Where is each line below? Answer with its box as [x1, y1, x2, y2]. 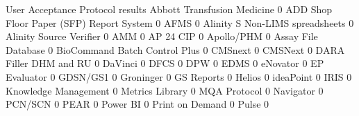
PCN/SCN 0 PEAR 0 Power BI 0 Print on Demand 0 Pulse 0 [6, 97, 269, 111]
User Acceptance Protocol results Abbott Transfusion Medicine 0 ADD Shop [6, 2, 333, 16]
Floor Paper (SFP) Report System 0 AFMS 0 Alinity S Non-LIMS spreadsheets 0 [6, 15, 354, 30]
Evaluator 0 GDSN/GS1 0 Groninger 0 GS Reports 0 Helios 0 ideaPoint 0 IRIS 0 [6, 69, 352, 84]
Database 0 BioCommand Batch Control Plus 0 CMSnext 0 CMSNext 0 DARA [6, 42, 345, 57]
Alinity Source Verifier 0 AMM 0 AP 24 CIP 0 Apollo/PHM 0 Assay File [6, 29, 318, 43]
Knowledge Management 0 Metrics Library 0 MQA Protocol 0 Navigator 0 [6, 83, 324, 97]
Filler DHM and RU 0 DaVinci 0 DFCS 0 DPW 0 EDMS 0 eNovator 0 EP [6, 56, 324, 70]
